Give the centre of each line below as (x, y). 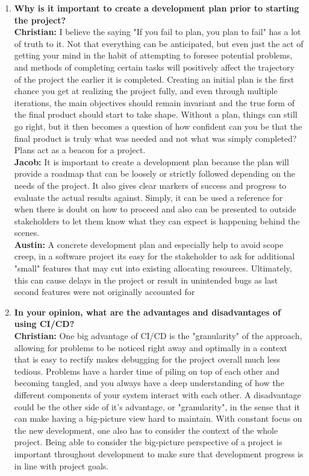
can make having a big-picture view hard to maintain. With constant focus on (158, 418)
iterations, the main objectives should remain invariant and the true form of (154, 102)
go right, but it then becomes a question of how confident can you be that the (158, 126)
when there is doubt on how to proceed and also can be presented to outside (155, 209)
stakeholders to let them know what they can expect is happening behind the (157, 221)
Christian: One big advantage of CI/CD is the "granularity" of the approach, (158, 336)
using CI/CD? (44, 324)
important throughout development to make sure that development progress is (159, 453)
